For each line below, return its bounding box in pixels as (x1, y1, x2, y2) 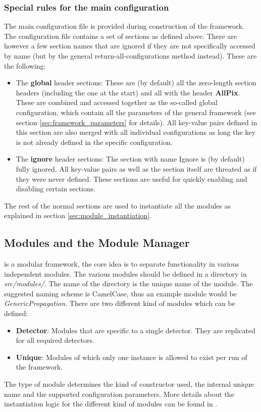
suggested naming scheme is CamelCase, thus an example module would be (4, 288, 237, 298)
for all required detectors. (16, 335, 94, 345)
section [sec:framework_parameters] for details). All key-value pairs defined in (16, 117, 257, 127)
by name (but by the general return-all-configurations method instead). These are (4, 50, 257, 61)
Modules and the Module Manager (4, 235, 190, 250)
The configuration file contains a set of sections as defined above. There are (4, 30, 237, 41)
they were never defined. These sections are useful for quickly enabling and (16, 173, 247, 184)
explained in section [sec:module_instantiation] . (4, 210, 151, 221)
